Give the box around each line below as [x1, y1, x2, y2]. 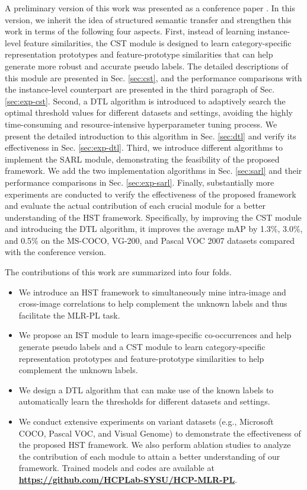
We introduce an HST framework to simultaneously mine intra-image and [18, 285, 286, 298]
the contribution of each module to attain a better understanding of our [18, 450, 280, 462]
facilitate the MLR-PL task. [18, 308, 120, 321]
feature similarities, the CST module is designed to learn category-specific [23, 36, 292, 49]
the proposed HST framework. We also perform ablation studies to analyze [18, 438, 291, 451]
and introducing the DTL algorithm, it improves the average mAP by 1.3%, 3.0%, [5, 222, 303, 235]
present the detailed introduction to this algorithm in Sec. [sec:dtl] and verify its [5, 129, 296, 142]
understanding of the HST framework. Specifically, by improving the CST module [5, 211, 302, 223]
